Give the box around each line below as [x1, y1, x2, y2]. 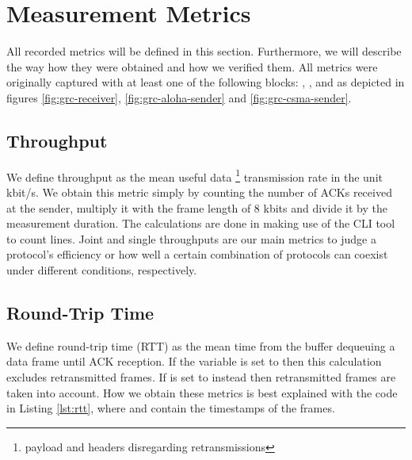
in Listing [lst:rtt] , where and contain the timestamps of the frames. [6, 400, 335, 416]
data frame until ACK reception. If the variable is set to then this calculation [6, 353, 382, 370]
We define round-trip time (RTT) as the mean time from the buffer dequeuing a [6, 337, 395, 354]
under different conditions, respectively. [6, 261, 197, 278]
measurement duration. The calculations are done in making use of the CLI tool [6, 215, 395, 232]
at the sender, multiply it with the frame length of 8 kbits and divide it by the [6, 199, 387, 216]
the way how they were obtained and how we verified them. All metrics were [6, 58, 378, 75]
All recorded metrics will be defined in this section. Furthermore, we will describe [6, 43, 402, 59]
